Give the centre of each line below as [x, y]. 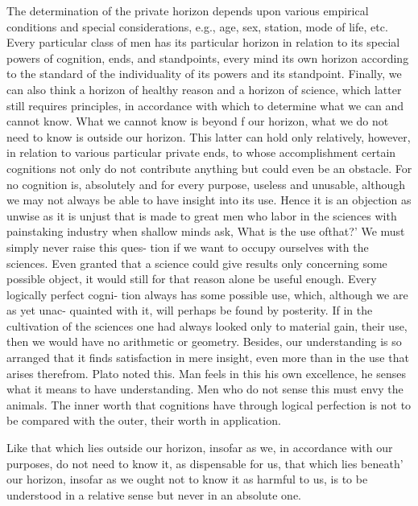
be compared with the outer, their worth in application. [144, 420]
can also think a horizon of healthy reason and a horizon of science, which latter [204, 89]
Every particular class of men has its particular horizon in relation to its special [203, 42]
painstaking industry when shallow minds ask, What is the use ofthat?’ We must [206, 231]
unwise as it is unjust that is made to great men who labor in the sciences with [202, 215]
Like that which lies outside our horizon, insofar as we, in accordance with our [200, 448]
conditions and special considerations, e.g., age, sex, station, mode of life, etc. [197, 26]
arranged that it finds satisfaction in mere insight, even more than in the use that [208, 358]
